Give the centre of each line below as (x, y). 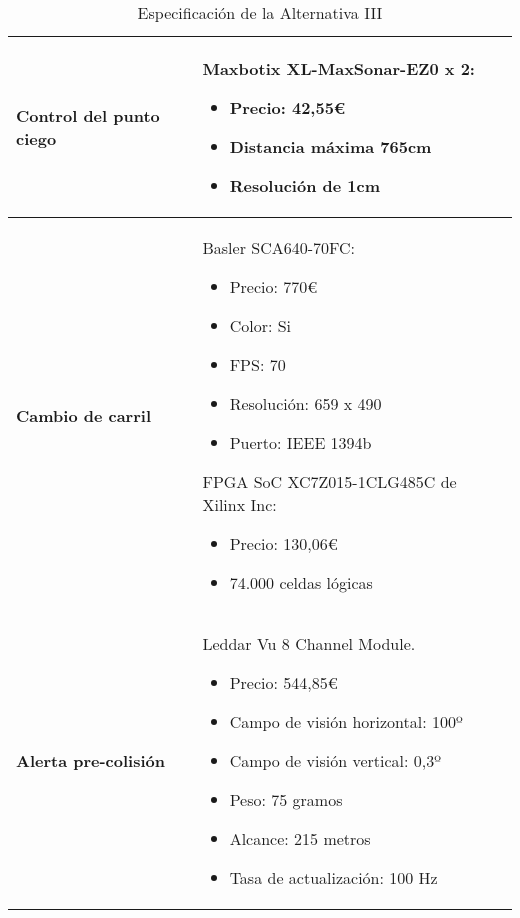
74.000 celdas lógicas (301, 582)
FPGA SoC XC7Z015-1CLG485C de (329, 481)
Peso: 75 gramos (286, 799)
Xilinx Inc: (239, 504)
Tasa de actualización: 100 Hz (333, 877)
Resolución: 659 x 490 (305, 403)
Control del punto (88, 115)
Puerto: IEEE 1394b (300, 442)
